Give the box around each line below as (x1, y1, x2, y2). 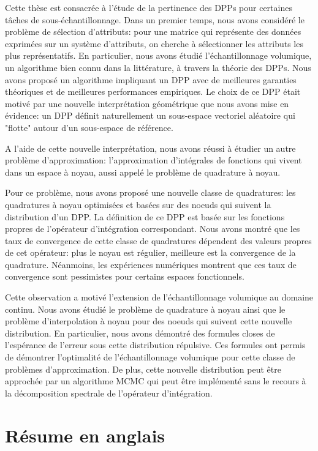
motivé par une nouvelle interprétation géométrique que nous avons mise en (5, 97, 289, 110)
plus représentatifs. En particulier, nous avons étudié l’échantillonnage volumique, (5, 49, 312, 62)
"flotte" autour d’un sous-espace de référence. (5, 121, 173, 133)
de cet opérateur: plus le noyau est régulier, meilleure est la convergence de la (5, 246, 296, 259)
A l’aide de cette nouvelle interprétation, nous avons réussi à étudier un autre (5, 141, 296, 154)
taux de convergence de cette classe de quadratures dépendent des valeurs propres (5, 234, 312, 247)
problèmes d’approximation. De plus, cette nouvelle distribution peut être (5, 362, 281, 375)
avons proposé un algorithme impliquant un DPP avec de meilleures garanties (5, 73, 297, 86)
